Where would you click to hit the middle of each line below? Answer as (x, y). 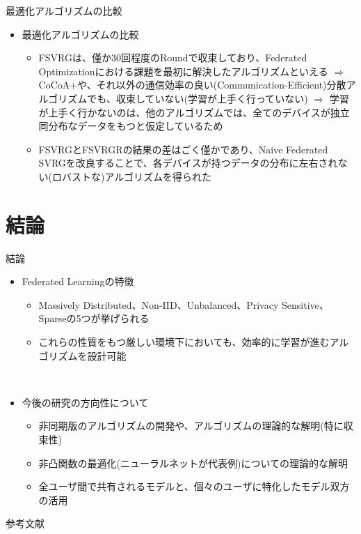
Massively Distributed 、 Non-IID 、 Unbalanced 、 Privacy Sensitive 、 (184, 304)
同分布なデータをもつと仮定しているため (131, 126)
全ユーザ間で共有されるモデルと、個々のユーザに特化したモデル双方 (194, 486)
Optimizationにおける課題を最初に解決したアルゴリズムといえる (183, 71)
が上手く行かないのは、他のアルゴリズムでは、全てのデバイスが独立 (194, 112)
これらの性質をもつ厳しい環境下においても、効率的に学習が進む (184, 342)
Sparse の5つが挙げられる (94, 318)
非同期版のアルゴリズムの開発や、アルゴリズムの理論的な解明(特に (191, 426)
